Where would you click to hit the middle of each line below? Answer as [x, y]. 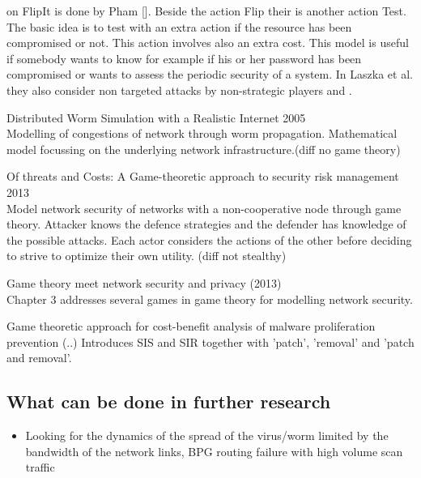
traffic [40, 467]
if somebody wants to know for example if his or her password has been [184, 58]
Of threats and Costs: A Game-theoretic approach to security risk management [203, 176]
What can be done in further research [169, 401]
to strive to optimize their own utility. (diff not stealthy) [147, 256]
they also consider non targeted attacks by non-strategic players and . [179, 90]
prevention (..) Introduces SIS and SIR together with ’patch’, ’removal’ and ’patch [210, 341]
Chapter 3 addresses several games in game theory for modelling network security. [210, 299]
